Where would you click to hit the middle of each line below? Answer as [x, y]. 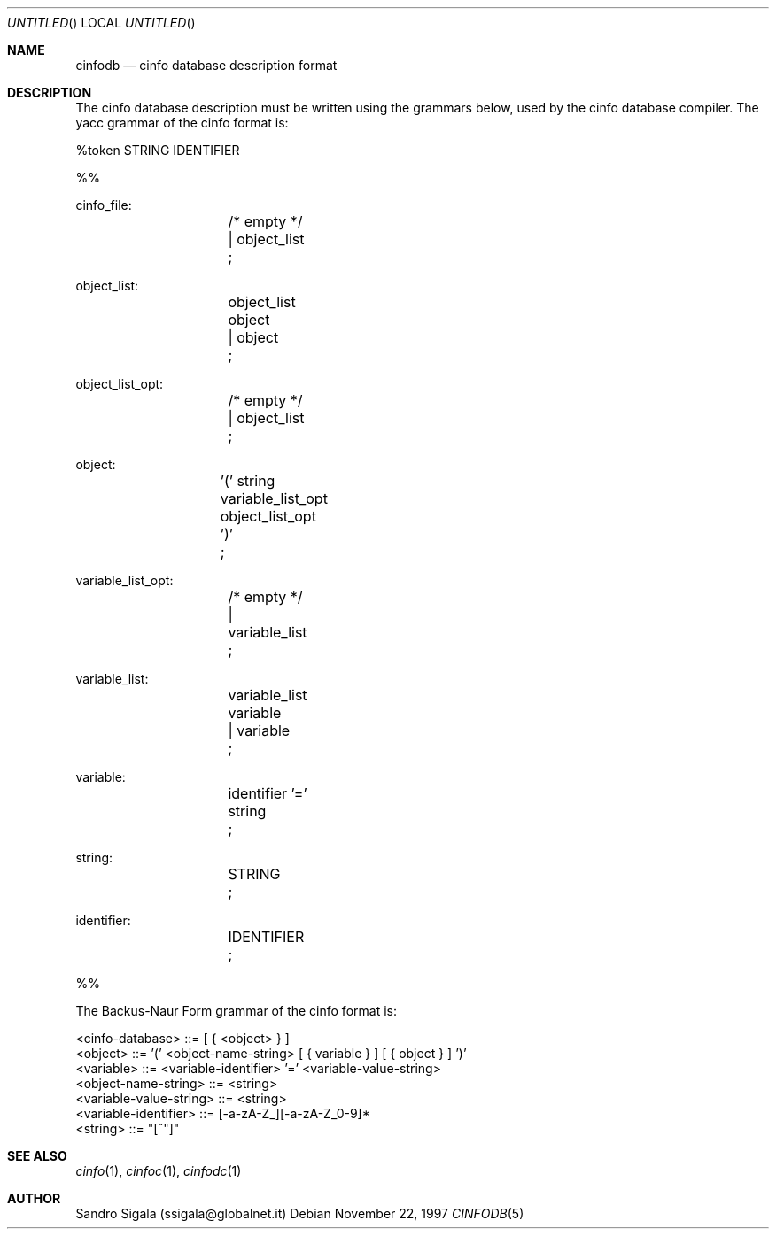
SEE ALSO [37, 1156]
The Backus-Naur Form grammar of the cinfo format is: [236, 1011]
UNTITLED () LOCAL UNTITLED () [101, 23]
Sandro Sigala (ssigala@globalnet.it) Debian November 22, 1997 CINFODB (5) [300, 1213]
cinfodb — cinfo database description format [206, 65]
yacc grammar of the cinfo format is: [182, 123]
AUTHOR [34, 1198]
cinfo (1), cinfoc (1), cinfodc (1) [159, 1171]
